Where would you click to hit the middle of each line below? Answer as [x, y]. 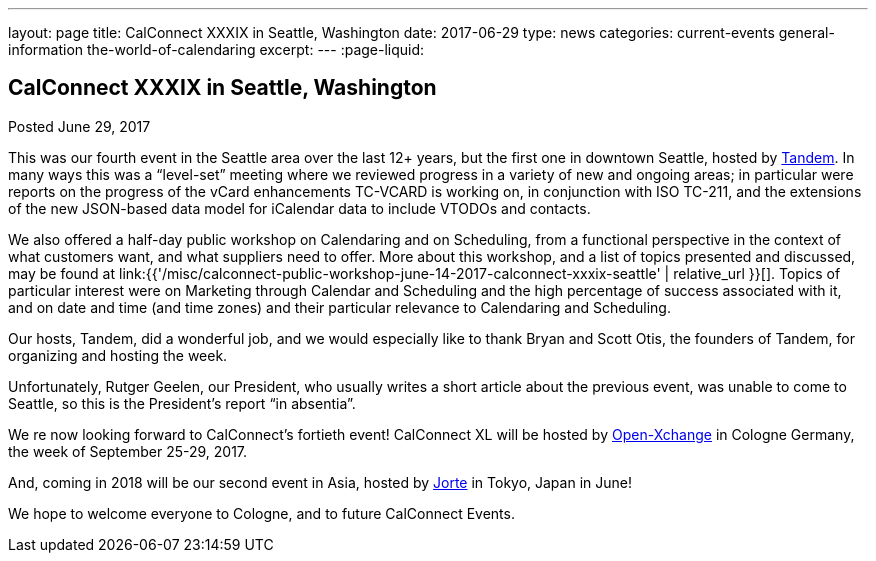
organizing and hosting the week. [118, 355]
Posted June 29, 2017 [79, 126]
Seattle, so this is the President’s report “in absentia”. [182, 403]
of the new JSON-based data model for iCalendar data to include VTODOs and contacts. [299, 208]
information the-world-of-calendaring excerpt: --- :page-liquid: [216, 49]
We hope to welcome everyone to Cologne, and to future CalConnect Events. [261, 513]
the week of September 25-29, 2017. [128, 451]
